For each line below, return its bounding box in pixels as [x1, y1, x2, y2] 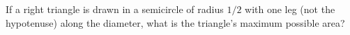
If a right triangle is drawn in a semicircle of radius [6, 2, 224, 16]
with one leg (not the [245, 2, 335, 16]
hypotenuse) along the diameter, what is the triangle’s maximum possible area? [6, 15, 345, 30]
